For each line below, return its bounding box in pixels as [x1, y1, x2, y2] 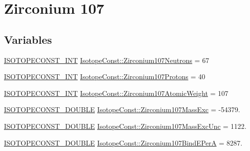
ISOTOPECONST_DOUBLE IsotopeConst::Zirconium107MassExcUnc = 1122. [4, 121, 247, 131]
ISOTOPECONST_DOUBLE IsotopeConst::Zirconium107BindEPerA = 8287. [4, 137, 243, 148]
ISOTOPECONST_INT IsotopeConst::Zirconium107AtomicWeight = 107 [4, 88, 229, 98]
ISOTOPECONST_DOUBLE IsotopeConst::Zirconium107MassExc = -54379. [4, 104, 240, 115]
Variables [4, 31, 52, 47]
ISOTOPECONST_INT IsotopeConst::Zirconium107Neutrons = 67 [4, 55, 209, 65]
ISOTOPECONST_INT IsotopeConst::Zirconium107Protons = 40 [4, 71, 206, 82]
